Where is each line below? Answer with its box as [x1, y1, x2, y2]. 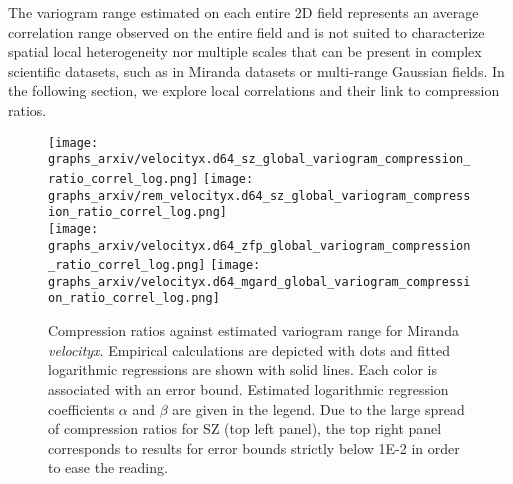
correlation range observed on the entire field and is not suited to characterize [8, 21, 485, 42]
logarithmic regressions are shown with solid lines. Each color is [48, 359, 438, 380]
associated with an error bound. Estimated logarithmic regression [48, 378, 449, 399]
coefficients [48, 398, 115, 419]
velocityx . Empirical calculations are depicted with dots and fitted [48, 339, 451, 360]
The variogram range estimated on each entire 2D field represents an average [8, 2, 479, 22]
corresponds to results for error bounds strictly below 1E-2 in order [48, 437, 460, 458]
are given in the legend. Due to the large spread [172, 398, 465, 419]
